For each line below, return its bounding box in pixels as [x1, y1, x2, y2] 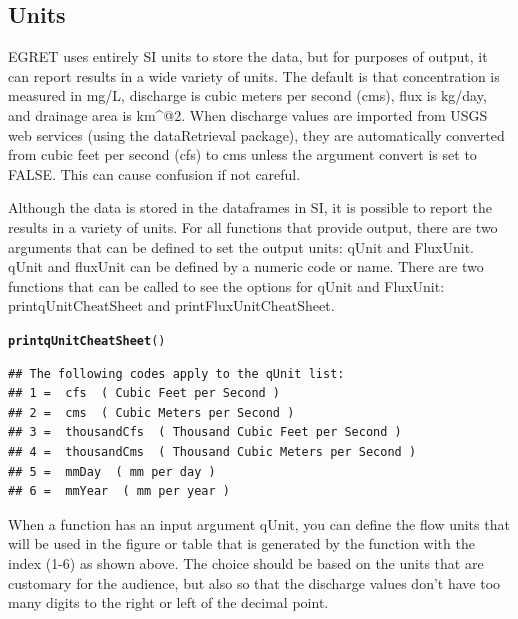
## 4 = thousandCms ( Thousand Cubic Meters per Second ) [8, 444, 417, 459]
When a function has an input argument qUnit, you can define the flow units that [8, 513, 510, 534]
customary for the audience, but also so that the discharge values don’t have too [8, 572, 501, 593]
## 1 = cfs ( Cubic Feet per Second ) [8, 386, 281, 401]
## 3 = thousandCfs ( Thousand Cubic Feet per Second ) [8, 425, 402, 440]
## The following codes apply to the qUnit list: [8, 366, 345, 381]
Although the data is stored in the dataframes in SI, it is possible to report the [8, 197, 493, 218]
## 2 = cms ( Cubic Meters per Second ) [8, 405, 295, 420]
